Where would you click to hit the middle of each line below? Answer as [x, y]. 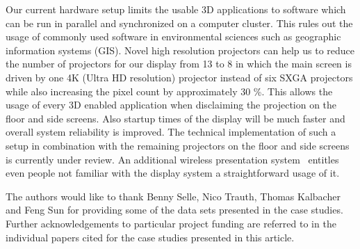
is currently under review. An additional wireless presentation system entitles [172, 159]
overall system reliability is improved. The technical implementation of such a [171, 132]
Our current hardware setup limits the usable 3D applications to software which [176, 9]
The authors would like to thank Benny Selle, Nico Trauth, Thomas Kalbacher [173, 196]
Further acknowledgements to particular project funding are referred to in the [171, 223]
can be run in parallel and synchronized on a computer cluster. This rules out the [179, 23]
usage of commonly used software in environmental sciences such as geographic [173, 37]
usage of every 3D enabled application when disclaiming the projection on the [171, 105]
